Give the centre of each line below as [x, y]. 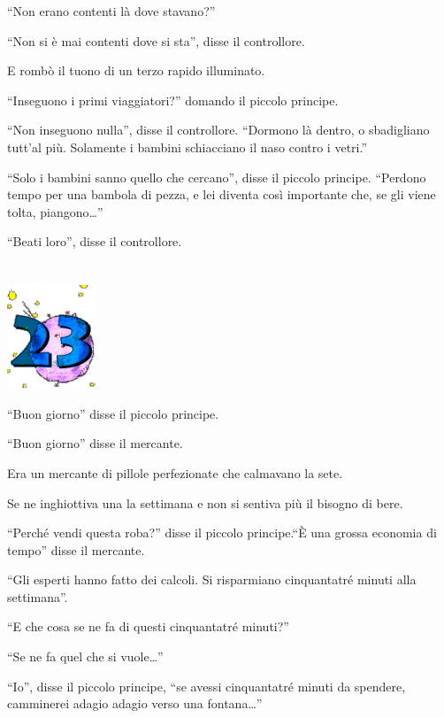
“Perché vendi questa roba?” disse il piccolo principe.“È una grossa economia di [222, 533]
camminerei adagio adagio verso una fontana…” [135, 703]
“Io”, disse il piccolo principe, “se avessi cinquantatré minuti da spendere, [207, 686]
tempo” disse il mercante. [76, 549]
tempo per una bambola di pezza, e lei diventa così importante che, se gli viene [222, 194]
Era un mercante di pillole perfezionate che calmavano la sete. [175, 472]
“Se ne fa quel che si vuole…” [85, 656]
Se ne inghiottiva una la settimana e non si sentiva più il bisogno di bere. [205, 502]
